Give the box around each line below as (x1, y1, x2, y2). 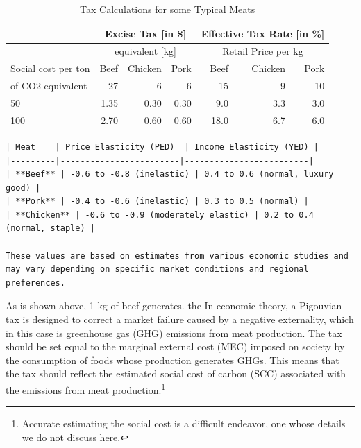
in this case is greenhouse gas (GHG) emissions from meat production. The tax (6, 325, 342, 340)
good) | (6, 182, 41, 193)
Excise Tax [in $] (105, 26, 187, 40)
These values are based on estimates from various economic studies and (6, 250, 349, 261)
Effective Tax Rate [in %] (201, 26, 325, 40)
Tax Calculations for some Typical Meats (80, 2, 255, 16)
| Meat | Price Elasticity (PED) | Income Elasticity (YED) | (6, 141, 319, 152)
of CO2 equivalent (10, 78, 87, 93)
